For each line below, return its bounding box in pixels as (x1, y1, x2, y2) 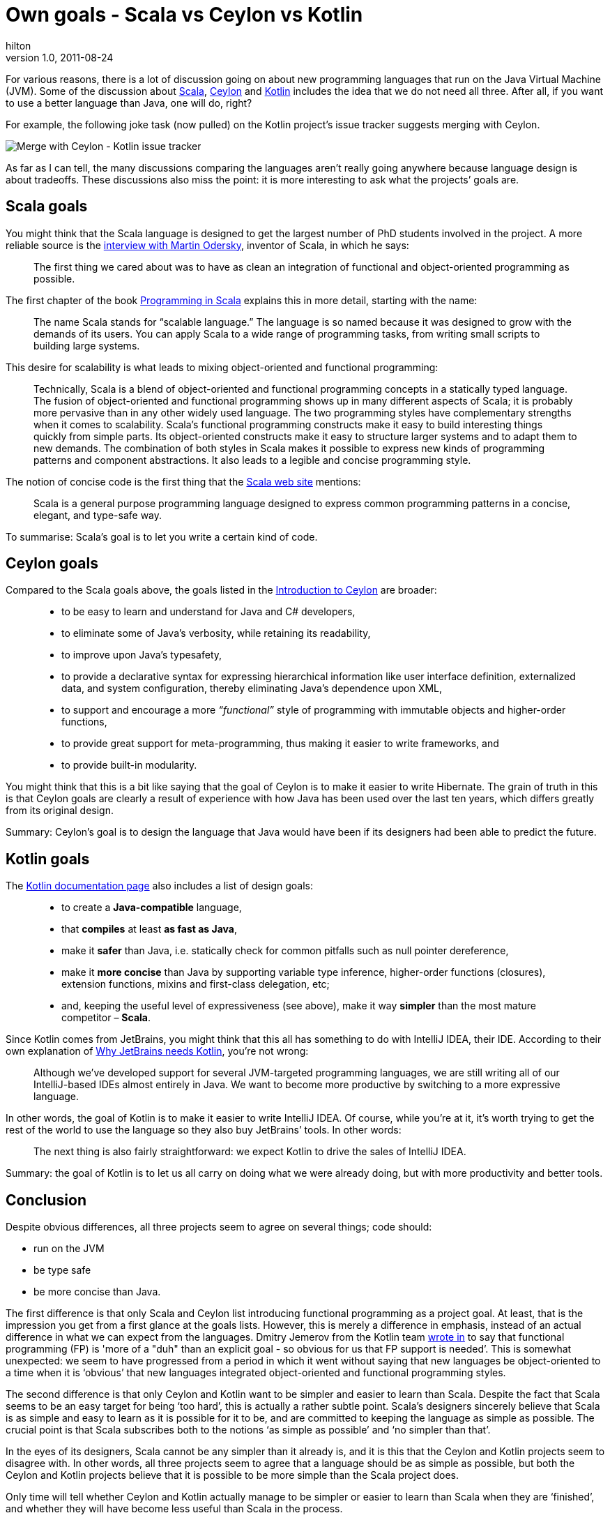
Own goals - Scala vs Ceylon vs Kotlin (6, 3, 363, 27)
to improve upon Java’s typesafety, (61, 649, 222, 661)
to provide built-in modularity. (61, 759, 197, 772)
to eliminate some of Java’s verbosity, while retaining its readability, (61, 627, 371, 640)
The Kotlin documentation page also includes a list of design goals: (6, 880, 313, 892)
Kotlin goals (6, 850, 90, 868)
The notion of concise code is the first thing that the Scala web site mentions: (6, 475, 361, 488)
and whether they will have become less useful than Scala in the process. (6, 1503, 343, 1515)
